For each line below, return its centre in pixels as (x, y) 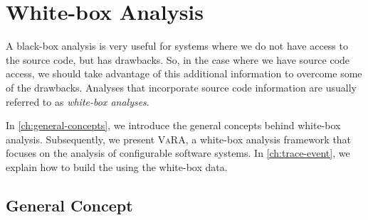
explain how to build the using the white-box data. (117, 166)
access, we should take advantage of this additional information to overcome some (184, 73)
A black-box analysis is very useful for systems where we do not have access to (177, 46)
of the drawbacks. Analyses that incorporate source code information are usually (181, 87)
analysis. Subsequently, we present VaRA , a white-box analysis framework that (179, 139)
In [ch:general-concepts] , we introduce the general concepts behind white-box (173, 125)
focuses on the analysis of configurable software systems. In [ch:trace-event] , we (178, 153)
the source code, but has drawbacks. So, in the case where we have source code (178, 59)
